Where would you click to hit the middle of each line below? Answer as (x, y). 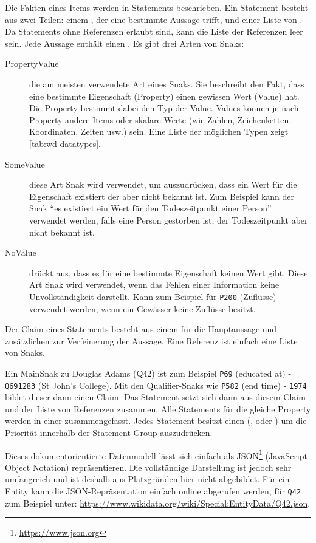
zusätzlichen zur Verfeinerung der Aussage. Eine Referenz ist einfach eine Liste (151, 340)
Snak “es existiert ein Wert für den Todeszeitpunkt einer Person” (150, 208)
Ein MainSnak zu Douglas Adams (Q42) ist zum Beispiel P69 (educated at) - (148, 373)
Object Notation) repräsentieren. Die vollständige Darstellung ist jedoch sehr (148, 467)
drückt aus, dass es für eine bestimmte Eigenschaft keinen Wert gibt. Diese (169, 272)
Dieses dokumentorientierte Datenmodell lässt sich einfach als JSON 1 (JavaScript (156, 454)
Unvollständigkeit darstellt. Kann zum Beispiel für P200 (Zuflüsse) (153, 296)
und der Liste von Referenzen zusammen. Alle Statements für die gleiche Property (158, 408)
